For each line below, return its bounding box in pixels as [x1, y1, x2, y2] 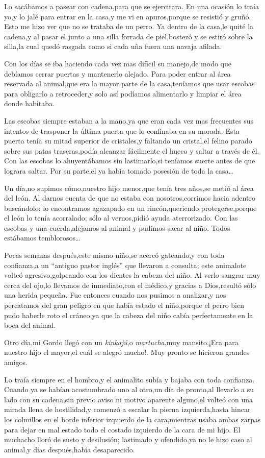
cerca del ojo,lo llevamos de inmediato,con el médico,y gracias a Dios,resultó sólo [4, 279, 256, 290]
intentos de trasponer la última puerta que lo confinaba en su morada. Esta [4, 125, 240, 136]
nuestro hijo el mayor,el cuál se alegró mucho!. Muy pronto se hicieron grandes [4, 347, 250, 357]
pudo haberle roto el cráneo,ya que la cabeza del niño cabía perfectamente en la [4, 309, 253, 320]
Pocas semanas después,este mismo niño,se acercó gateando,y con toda [4, 250, 225, 260]
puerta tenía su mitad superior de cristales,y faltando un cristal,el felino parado [4, 135, 252, 146]
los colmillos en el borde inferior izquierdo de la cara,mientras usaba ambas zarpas [4, 414, 261, 424]
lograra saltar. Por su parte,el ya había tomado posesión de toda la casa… [4, 165, 233, 176]
